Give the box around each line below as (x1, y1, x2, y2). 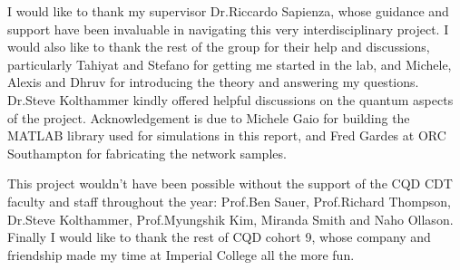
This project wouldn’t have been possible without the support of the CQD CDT (7, 174, 453, 193)
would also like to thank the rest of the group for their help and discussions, (7, 37, 430, 56)
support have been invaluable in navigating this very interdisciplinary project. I (7, 19, 449, 38)
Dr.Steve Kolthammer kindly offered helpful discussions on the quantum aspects (7, 90, 454, 109)
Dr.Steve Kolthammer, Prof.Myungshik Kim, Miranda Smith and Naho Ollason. (7, 209, 454, 228)
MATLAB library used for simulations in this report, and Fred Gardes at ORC (7, 126, 446, 145)
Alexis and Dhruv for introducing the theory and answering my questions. (7, 72, 419, 92)
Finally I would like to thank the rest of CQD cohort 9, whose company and (7, 227, 431, 246)
